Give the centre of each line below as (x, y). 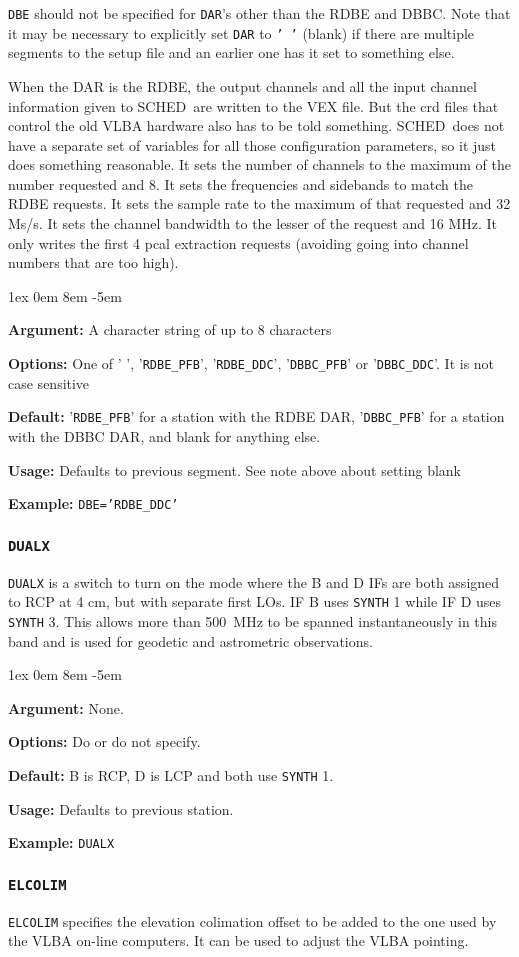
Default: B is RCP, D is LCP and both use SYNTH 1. (171, 774)
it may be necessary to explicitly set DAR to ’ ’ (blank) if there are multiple (241, 32)
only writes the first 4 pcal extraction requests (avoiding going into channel (238, 242)
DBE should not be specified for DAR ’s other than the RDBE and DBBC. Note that (259, 13)
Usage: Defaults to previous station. (121, 808)
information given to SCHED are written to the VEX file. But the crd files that (253, 105)
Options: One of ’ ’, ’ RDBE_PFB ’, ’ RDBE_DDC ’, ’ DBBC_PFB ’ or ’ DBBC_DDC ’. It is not (251, 363)
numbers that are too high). (93, 262)
